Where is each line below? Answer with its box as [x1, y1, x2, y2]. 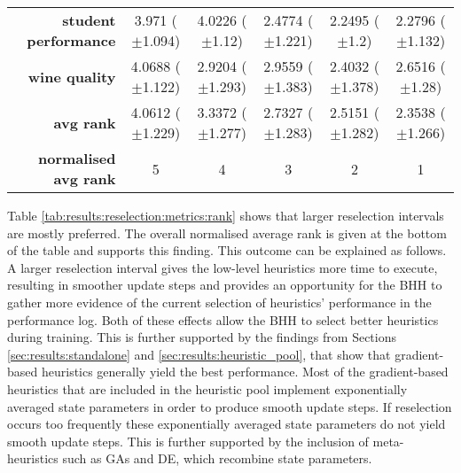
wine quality [27, 66, 116, 87]
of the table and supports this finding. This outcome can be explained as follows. [7, 241, 447, 260]
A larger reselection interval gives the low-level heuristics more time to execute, [7, 258, 438, 276]
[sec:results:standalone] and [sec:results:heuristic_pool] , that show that [7, 345, 391, 363]
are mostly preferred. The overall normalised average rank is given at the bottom [7, 223, 447, 242]
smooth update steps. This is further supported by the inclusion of [7, 431, 369, 450]
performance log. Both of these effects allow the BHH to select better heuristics [7, 310, 439, 329]
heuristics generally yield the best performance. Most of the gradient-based [41, 362, 449, 381]
